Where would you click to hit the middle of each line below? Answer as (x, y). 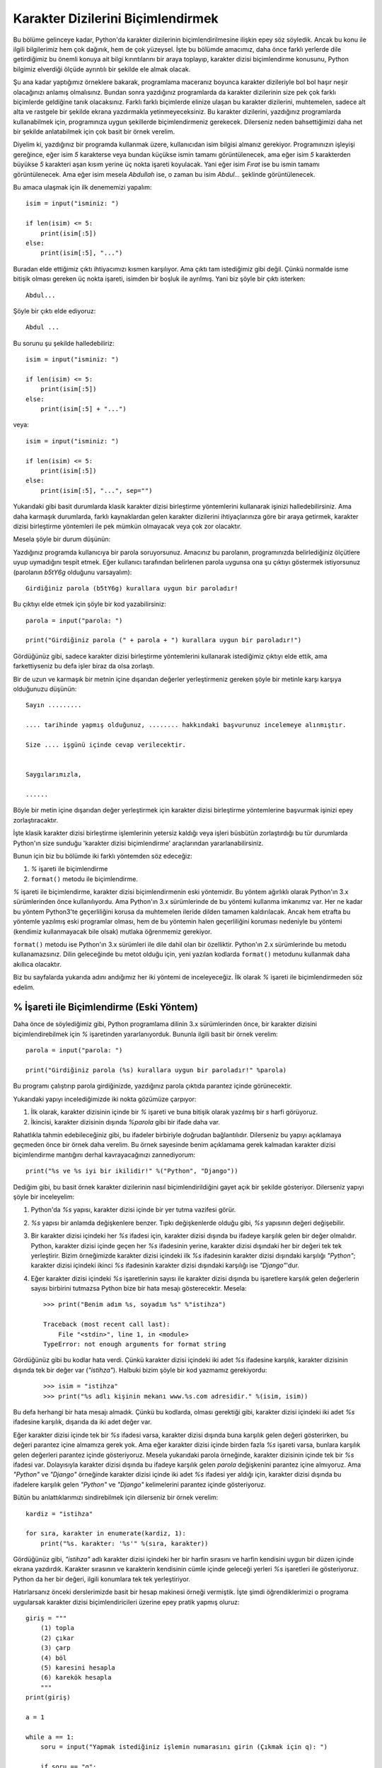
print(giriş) (48, 1698)
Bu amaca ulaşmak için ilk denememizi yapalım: (82, 187)
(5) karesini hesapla (78, 1668)
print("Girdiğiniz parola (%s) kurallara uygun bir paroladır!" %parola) (156, 1070)
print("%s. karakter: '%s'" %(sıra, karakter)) (124, 1543)
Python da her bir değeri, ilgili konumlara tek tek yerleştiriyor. (102, 1579)
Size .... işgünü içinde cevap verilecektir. (106, 745)
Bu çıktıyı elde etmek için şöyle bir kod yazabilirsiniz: (89, 604)
